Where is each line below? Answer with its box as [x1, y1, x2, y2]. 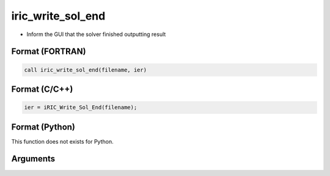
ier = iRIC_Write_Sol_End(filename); [24, 104, 137, 111]
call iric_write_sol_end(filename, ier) [24, 66, 147, 73]
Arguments [11, 153, 56, 164]
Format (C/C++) [11, 84, 73, 94]
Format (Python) [11, 122, 76, 132]
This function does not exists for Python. [11, 137, 114, 145]
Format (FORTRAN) [11, 46, 86, 57]
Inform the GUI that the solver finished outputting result [26, 31, 166, 38]
